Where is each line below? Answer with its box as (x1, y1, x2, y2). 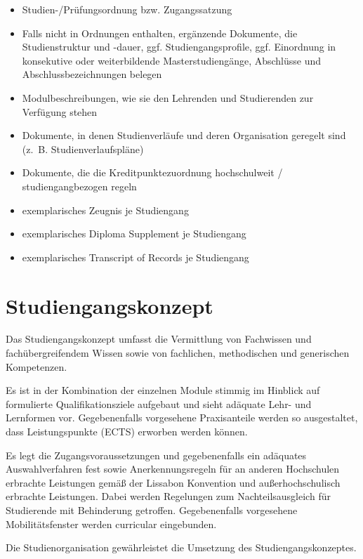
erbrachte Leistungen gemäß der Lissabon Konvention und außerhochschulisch (6, 475, 341, 489)
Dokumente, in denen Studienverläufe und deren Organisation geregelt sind (22, 128, 346, 143)
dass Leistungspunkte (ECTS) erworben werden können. (6, 424, 248, 438)
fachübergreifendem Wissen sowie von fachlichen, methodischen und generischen (6, 346, 350, 360)
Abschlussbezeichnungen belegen (22, 67, 162, 81)
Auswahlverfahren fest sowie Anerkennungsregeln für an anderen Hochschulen (6, 461, 340, 476)
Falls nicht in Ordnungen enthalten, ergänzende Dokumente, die (22, 25, 298, 40)
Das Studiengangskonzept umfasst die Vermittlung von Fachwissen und (6, 331, 312, 346)
